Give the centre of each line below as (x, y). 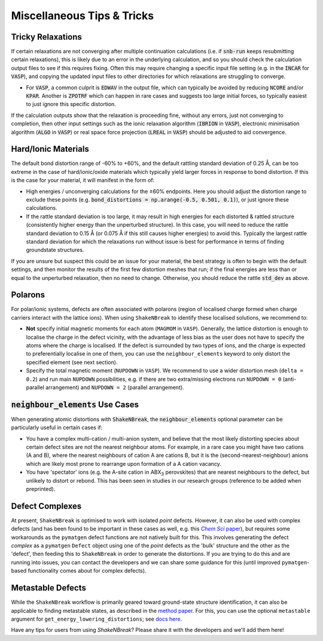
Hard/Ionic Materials (50, 149)
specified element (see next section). (72, 362)
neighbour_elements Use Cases (75, 404)
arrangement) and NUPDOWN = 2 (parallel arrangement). (115, 387)
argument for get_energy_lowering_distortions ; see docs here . (97, 619)
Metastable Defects (48, 588)
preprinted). (41, 489)
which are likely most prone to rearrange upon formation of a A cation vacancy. (124, 464)
